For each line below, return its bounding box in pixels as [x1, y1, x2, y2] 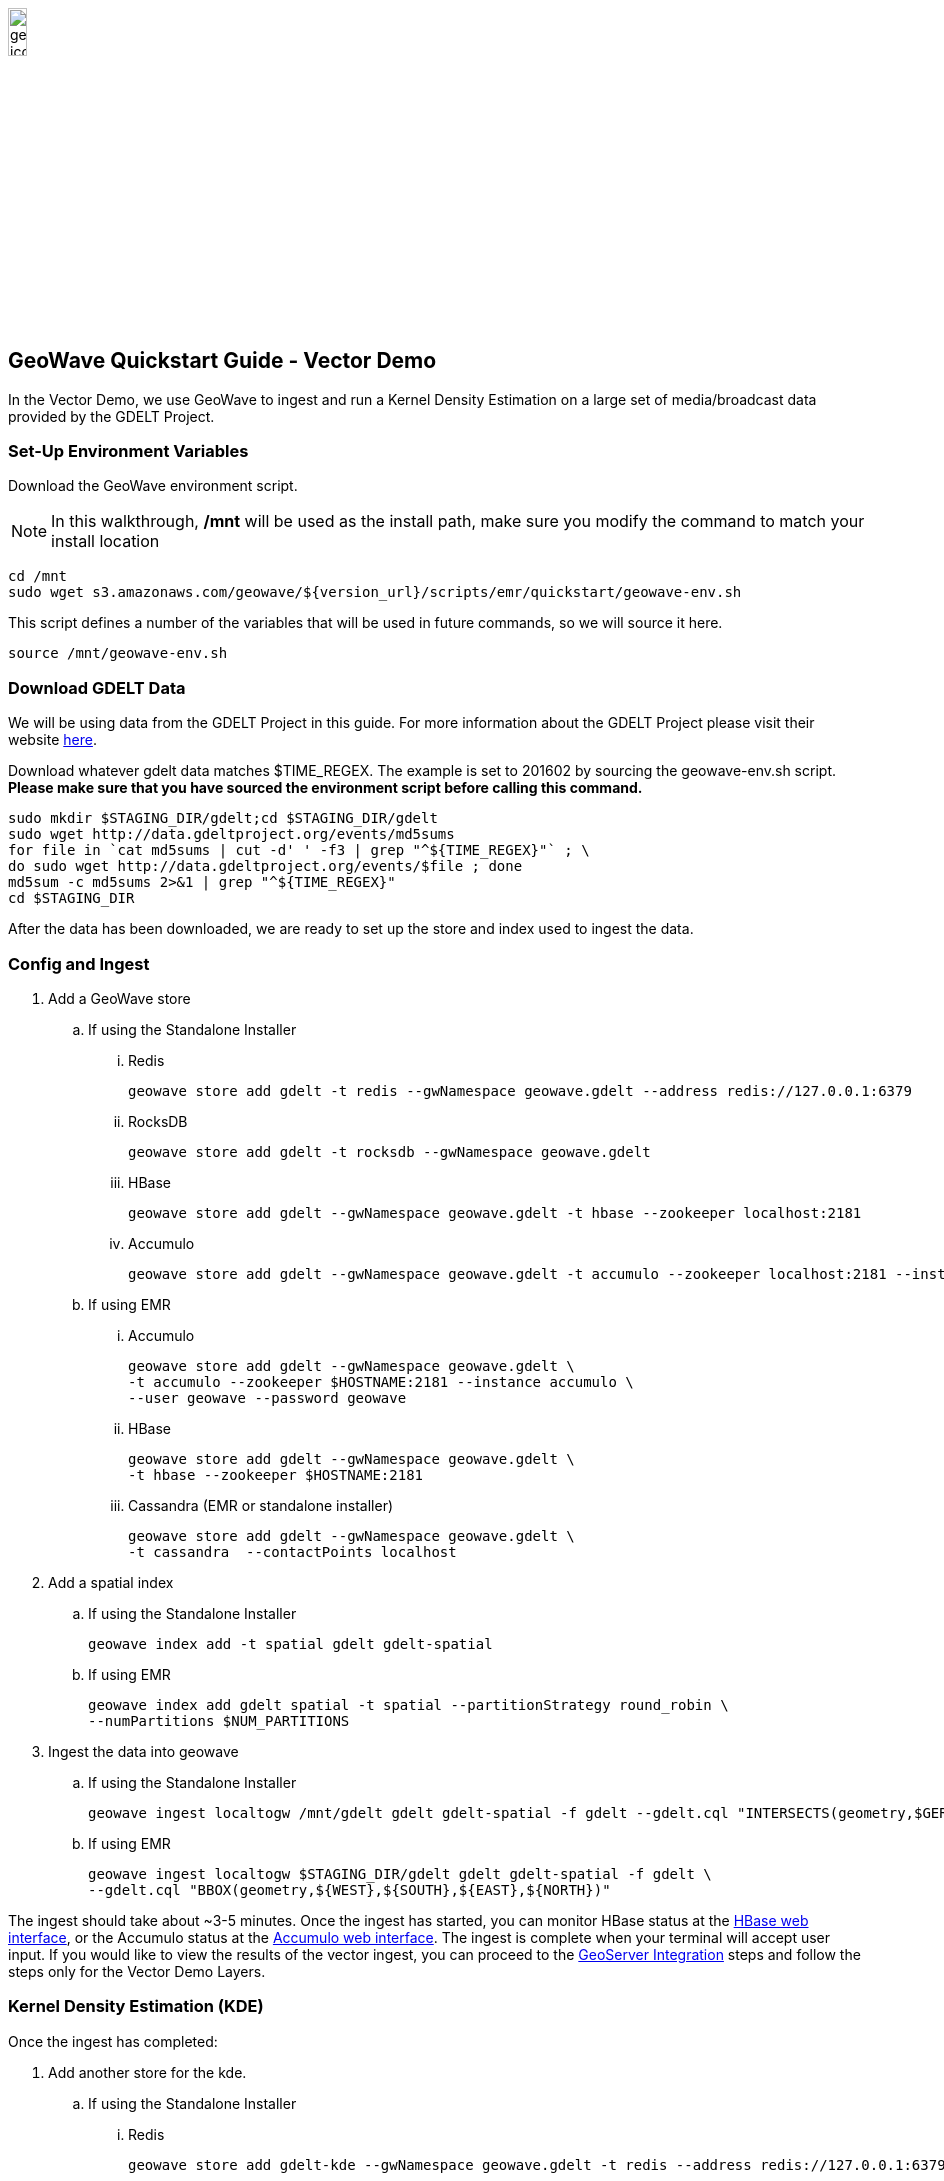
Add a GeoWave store [48, 989, 191, 1007]
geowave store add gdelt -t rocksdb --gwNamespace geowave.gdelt [128, 1143, 651, 1160]
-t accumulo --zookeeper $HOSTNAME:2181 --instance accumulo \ [128, 1373, 634, 1390]
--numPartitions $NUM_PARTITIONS [88, 1712, 350, 1729]
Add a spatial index [48, 1573, 174, 1591]
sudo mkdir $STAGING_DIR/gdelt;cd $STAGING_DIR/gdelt [8, 810, 438, 827]
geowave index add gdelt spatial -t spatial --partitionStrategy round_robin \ [88, 1696, 729, 1713]
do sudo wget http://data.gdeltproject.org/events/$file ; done [8, 858, 523, 875]
